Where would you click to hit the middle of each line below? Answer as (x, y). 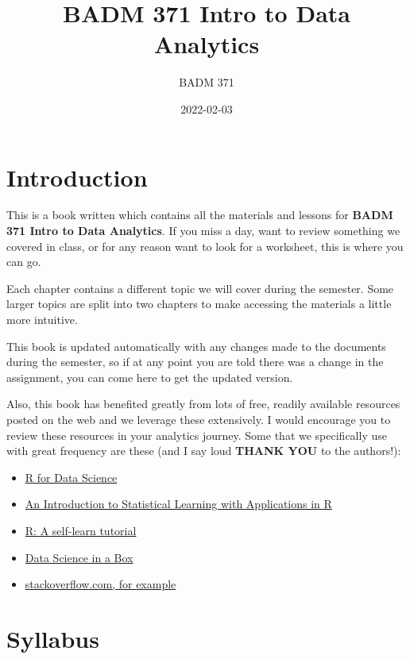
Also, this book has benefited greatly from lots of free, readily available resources (203, 404)
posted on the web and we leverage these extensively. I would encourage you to (199, 419)
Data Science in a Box (79, 557)
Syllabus (53, 638)
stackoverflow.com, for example (101, 584)
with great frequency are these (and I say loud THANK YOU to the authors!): (204, 451)
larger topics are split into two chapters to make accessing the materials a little (199, 304)
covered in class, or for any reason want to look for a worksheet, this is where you (205, 246)
